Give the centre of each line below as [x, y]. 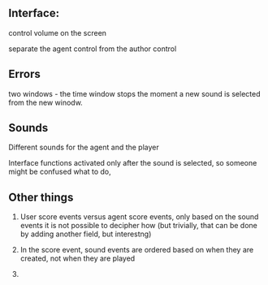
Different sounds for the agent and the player [84, 147]
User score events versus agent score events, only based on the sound [139, 217]
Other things [41, 197]
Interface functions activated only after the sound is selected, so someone [133, 163]
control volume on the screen [58, 32]
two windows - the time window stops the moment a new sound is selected [135, 93]
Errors [24, 74]
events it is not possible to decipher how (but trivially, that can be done [138, 226]
